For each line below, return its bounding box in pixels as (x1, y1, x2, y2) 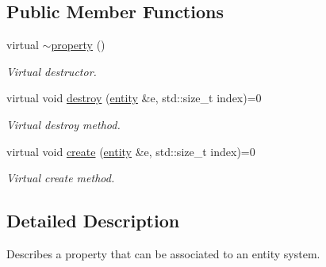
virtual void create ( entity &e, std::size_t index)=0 (6, 143, 255, 159)
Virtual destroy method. (6, 116, 121, 132)
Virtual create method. (6, 170, 115, 186)
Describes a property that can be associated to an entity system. (6, 245, 320, 261)
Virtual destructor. (6, 63, 97, 79)
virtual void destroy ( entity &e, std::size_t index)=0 (6, 90, 262, 106)
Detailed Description (6, 208, 180, 233)
